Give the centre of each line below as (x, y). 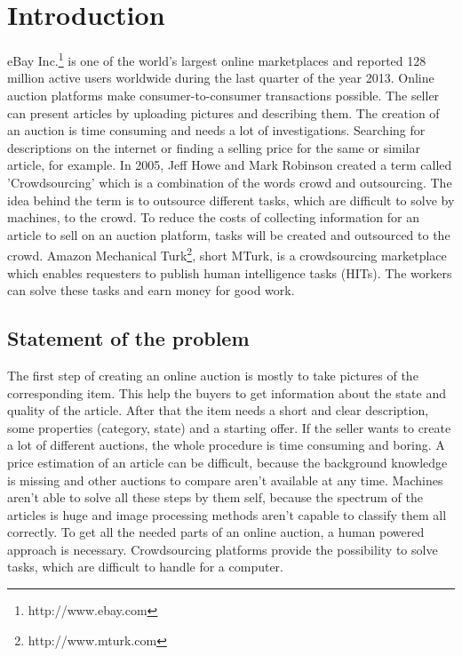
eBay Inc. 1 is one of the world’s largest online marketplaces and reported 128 (217, 59)
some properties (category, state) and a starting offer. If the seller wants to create (229, 427)
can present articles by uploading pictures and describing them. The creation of (223, 112)
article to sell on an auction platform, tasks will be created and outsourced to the (229, 234)
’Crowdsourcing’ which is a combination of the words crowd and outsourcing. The (230, 182)
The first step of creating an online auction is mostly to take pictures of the (213, 375)
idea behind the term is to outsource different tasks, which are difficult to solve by (231, 200)
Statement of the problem (128, 338)
